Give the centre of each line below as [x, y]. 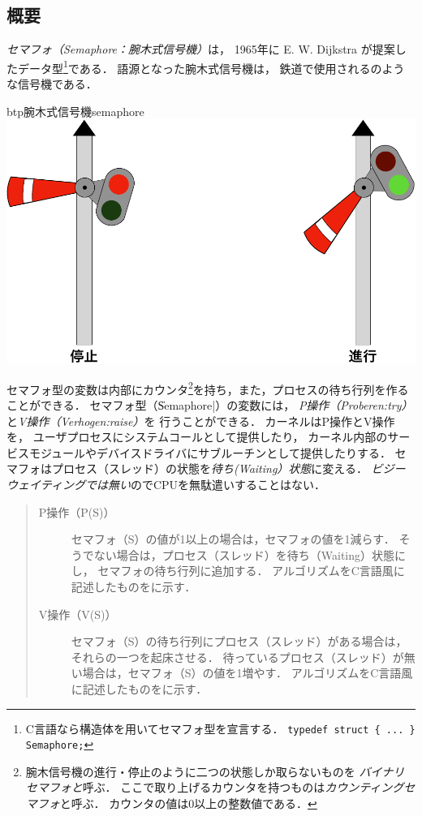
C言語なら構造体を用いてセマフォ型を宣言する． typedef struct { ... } [220, 728]
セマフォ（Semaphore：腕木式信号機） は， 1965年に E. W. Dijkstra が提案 [201, 49]
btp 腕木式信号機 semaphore [75, 111]
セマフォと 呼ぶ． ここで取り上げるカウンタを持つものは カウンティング [215, 787]
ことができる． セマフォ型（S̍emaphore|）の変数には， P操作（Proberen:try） [210, 405]
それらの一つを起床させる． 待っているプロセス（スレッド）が [237, 657]
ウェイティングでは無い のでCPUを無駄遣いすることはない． [166, 484]
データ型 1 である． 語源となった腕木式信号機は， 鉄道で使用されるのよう [211, 67]
